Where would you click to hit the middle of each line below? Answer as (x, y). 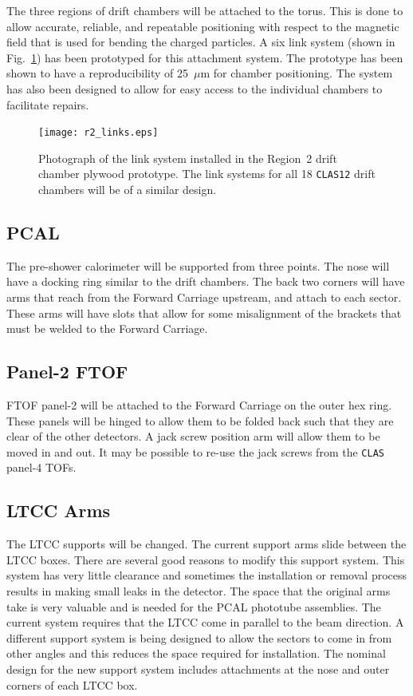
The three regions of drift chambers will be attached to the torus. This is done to (205, 10)
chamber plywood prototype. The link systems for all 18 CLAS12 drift (207, 174)
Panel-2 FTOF (67, 372)
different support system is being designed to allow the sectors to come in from (199, 637)
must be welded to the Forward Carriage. (107, 328)
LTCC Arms (59, 510)
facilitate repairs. (48, 104)
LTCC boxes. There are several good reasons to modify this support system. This (206, 559)
